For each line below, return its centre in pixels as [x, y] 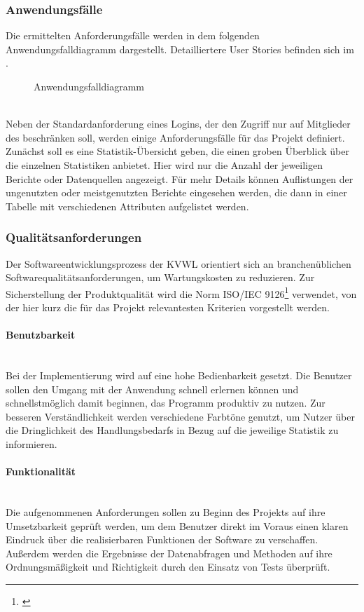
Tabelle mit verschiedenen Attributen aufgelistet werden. [127, 206]
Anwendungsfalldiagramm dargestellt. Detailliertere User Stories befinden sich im [180, 49]
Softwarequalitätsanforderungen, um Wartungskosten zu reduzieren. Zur [160, 277]
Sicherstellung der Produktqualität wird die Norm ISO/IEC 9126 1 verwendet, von [181, 292]
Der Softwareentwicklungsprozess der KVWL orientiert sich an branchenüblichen [178, 263]
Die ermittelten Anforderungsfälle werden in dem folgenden [133, 35]
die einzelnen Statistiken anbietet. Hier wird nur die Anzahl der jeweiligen [164, 164]
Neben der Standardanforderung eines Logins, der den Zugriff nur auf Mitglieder [178, 124]
